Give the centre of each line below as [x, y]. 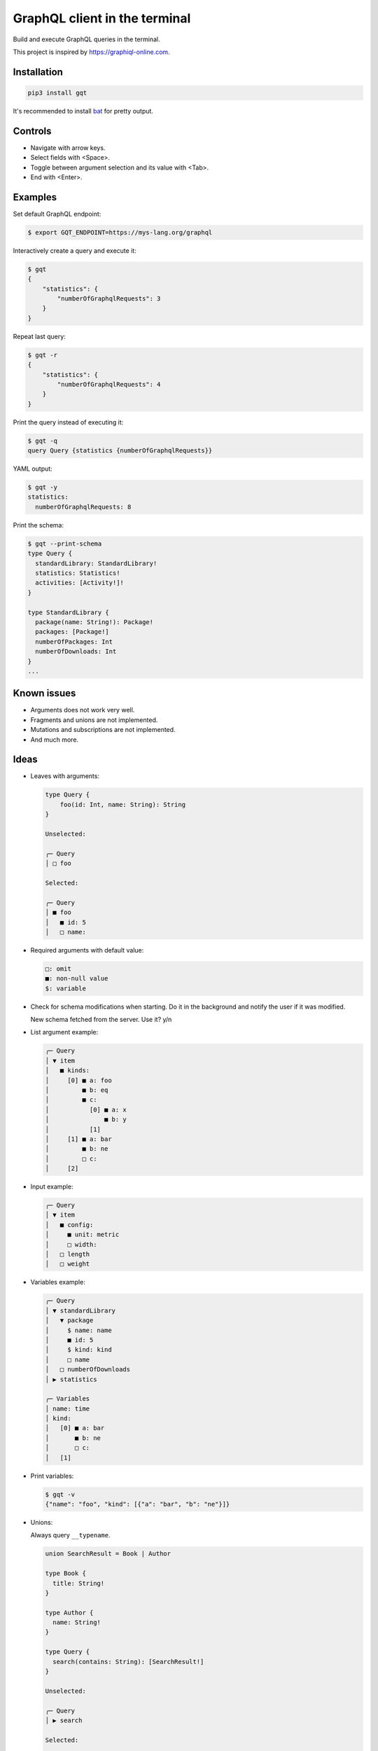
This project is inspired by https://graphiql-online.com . [92, 52]
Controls [32, 131]
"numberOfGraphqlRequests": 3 [109, 299]
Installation [38, 72]
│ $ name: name [78, 1330]
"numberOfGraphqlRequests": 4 [109, 384]
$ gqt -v [60, 1494]
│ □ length [68, 1254]
